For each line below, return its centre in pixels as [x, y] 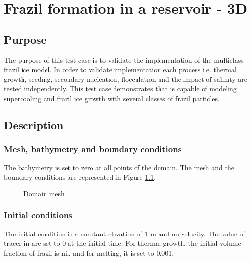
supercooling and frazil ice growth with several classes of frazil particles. [112, 98]
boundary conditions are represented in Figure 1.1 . [80, 177]
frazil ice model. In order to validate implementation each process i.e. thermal [120, 69]
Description [34, 124]
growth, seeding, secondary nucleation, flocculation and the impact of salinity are [125, 79]
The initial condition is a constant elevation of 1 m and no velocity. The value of [125, 233]
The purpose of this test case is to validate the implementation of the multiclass [124, 60]
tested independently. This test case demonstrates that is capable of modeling [120, 89]
